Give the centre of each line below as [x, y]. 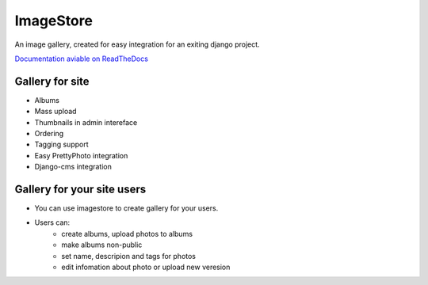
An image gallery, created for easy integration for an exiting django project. [138, 44]
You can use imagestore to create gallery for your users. [126, 208]
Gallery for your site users [80, 189]
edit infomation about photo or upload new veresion [146, 267]
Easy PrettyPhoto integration [81, 155]
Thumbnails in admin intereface [86, 122]
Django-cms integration [73, 167]
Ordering [49, 134]
